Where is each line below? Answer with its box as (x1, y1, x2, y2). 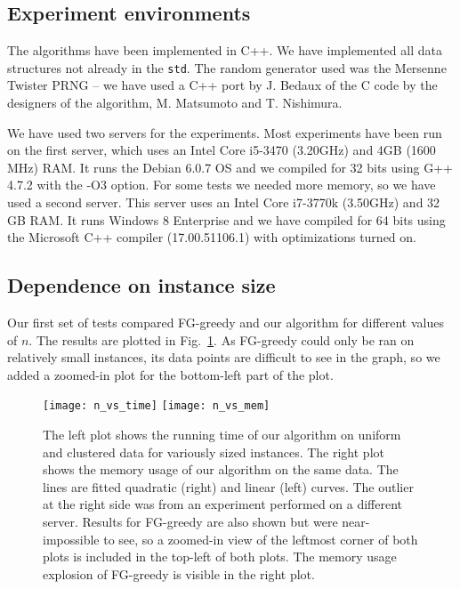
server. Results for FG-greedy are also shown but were (43, 512, 338, 530)
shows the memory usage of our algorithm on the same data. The (43, 460, 399, 479)
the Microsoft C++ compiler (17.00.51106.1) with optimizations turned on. (7, 228, 416, 246)
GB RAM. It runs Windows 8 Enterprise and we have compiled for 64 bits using (7, 210, 446, 229)
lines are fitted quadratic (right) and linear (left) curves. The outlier (43, 477, 414, 496)
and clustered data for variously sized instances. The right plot (43, 442, 384, 461)
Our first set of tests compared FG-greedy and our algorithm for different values (7, 313, 444, 331)
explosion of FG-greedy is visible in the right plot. (43, 564, 315, 583)
